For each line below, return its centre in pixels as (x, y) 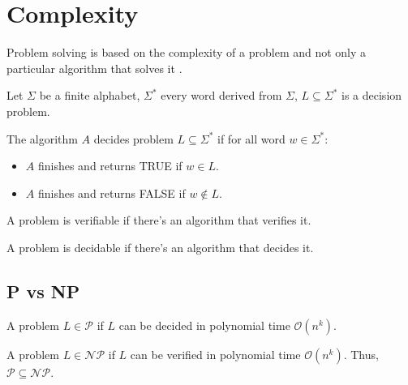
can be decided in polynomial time (204, 325)
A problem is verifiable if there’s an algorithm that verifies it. (159, 220)
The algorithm (42, 138)
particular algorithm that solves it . (94, 68)
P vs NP (43, 291)
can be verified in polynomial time (215, 354)
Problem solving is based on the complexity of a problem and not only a (187, 52)
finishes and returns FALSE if (112, 192)
